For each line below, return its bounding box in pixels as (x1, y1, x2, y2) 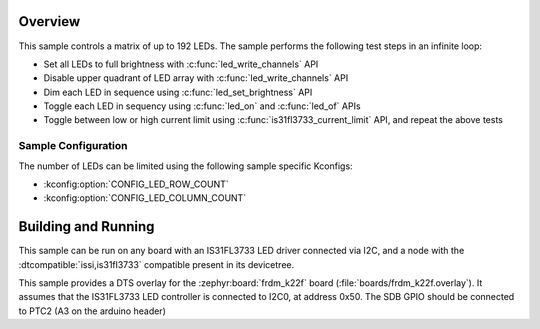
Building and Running (18, 218, 155, 235)
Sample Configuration (18, 139, 129, 153)
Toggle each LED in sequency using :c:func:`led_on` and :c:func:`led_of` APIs (43, 100, 361, 112)
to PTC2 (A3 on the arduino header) (18, 305, 167, 317)
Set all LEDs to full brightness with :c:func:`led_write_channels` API (43, 58, 319, 70)
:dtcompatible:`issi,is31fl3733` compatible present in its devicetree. (18, 258, 295, 270)
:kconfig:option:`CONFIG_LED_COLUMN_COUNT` (43, 192, 247, 204)
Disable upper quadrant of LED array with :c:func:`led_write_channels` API (43, 72, 349, 84)
